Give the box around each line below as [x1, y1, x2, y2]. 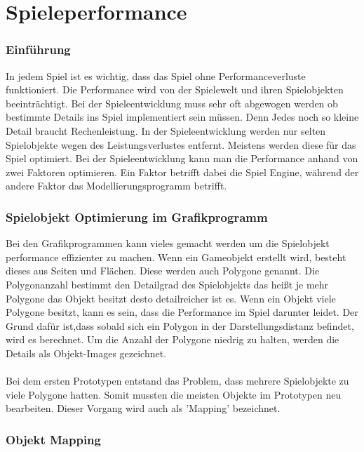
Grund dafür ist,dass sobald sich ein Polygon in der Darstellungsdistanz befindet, [6, 318, 354, 333]
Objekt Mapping [6, 430, 101, 448]
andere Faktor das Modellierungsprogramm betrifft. [6, 178, 227, 193]
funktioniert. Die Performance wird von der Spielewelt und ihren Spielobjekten [6, 82, 344, 97]
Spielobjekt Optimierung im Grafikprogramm [6, 208, 268, 225]
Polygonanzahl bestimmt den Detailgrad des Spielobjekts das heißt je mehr [6, 277, 329, 291]
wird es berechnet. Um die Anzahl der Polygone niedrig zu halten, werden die [6, 332, 339, 347]
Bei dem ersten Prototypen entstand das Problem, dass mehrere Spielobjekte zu [6, 373, 349, 388]
